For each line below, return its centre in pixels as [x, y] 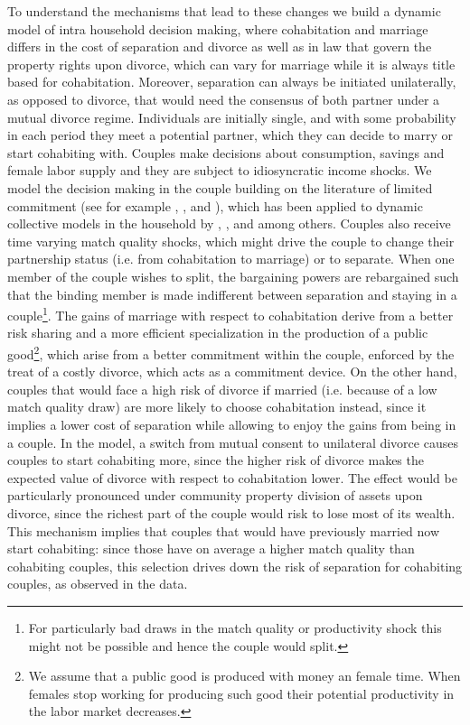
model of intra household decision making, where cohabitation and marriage [218, 28]
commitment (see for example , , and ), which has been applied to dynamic [215, 205]
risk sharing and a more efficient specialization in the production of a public [218, 333]
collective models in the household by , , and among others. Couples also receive [229, 223]
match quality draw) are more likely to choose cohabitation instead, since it [217, 407]
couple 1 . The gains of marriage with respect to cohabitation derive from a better [230, 314]
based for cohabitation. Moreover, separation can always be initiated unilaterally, [232, 82]
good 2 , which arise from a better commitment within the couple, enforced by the [231, 352]
